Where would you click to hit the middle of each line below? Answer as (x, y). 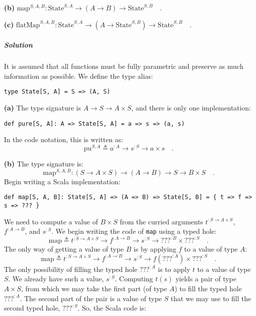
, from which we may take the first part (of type (94, 289)
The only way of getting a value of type (64, 249)
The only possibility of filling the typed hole (71, 269)
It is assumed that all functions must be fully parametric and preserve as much (124, 66)
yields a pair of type (206, 279)
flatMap (28, 25)
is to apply (174, 269)
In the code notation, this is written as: (64, 139)
